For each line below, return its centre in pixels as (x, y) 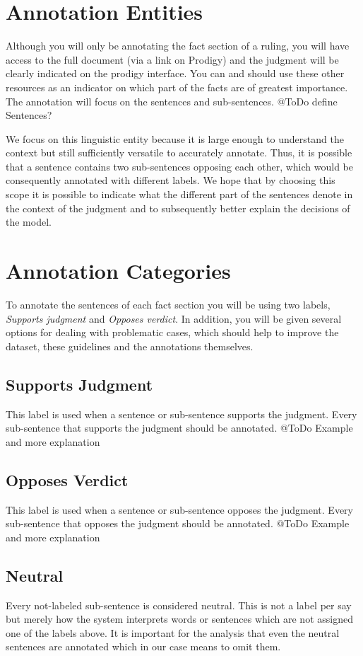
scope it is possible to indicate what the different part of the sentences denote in (179, 194)
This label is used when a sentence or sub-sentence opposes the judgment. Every (179, 509)
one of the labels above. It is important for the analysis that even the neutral (173, 632)
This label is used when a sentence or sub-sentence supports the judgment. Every (181, 414)
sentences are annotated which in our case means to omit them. (143, 646)
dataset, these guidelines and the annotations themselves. (130, 346)
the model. (29, 222)
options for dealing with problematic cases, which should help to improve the (172, 332)
